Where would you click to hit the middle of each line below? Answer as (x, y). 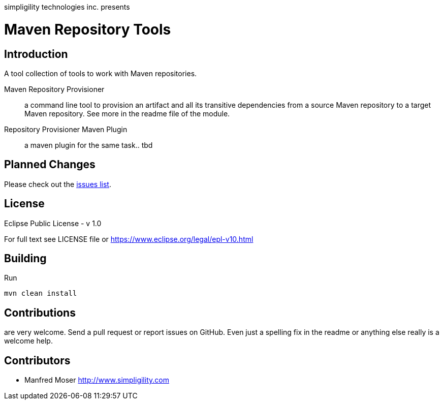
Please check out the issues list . (58, 184)
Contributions (40, 313)
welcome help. (28, 341)
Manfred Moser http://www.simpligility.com (97, 380)
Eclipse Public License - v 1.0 (53, 223)
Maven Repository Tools (88, 29)
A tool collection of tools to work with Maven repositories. (101, 73)
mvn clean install (41, 293)
